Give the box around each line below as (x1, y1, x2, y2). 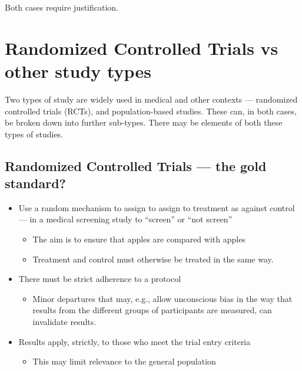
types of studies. (5, 127, 64, 140)
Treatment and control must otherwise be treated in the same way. (32, 252, 274, 265)
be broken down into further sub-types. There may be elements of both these (5, 116, 283, 129)
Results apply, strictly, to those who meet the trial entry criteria (18, 335, 251, 347)
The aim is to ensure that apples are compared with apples (32, 233, 245, 245)
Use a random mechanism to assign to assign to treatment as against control (18, 201, 295, 214)
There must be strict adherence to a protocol (18, 272, 181, 285)
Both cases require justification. (5, 1, 119, 13)
